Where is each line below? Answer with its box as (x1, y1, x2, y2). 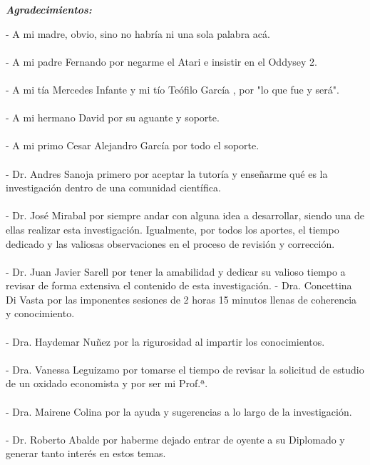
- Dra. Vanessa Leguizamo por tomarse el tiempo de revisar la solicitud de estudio (6, 361, 364, 376)
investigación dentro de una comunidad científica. (6, 180, 221, 195)
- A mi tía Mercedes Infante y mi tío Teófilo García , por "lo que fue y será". (6, 81, 339, 96)
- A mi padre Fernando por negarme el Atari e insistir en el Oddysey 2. (6, 54, 317, 69)
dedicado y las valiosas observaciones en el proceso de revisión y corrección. (6, 236, 335, 251)
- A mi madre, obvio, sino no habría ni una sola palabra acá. (6, 26, 270, 41)
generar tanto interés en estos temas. (6, 446, 166, 461)
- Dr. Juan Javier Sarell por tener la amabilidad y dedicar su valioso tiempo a (6, 264, 346, 279)
